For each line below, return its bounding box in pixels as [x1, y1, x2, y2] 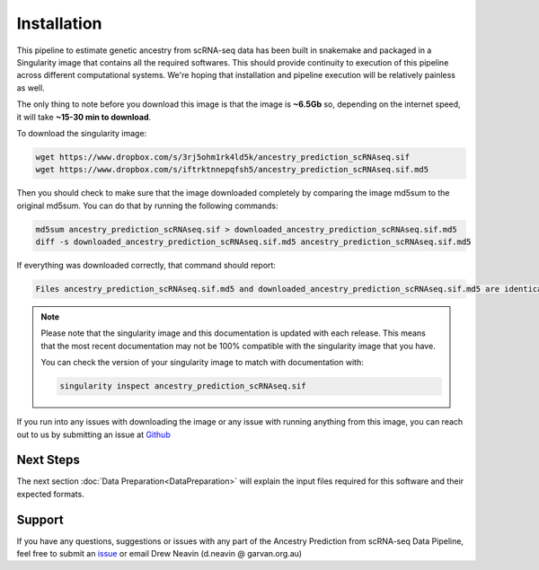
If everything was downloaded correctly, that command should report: [16, 260, 276, 270]
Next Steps [16, 452, 80, 468]
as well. [16, 82, 45, 93]
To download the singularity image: [16, 127, 147, 138]
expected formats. [16, 488, 84, 499]
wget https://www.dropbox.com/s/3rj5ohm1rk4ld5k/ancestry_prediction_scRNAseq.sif [35, 152, 411, 162]
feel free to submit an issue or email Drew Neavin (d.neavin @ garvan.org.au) [16, 548, 303, 559]
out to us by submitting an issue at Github [16, 429, 171, 440]
